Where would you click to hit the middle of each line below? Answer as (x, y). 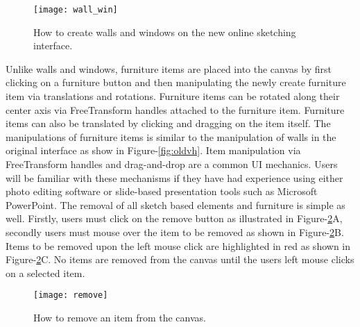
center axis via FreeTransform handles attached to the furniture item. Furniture (175, 109)
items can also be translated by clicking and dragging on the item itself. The (168, 123)
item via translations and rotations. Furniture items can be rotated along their (173, 96)
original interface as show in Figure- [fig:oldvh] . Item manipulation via (153, 150)
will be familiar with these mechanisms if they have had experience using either (174, 177)
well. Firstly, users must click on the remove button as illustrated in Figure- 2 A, (174, 218)
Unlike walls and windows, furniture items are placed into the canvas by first (169, 68)
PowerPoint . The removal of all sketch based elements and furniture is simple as (175, 204)
